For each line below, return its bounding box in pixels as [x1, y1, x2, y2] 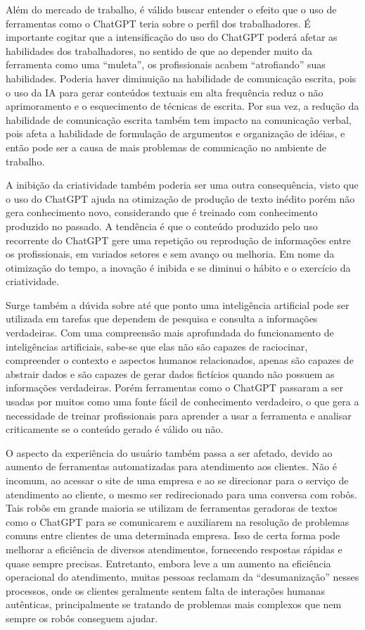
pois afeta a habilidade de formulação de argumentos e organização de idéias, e [6, 126, 345, 141]
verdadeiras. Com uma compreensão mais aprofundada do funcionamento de [6, 325, 334, 340]
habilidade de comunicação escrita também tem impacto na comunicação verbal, [6, 112, 352, 127]
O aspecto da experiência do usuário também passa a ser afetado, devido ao [6, 445, 333, 460]
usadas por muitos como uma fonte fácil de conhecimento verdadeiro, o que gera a [6, 394, 359, 409]
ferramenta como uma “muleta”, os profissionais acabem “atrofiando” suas [6, 57, 326, 72]
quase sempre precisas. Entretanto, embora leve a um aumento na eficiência [6, 555, 331, 570]
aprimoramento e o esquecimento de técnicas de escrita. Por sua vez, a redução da [6, 99, 359, 113]
